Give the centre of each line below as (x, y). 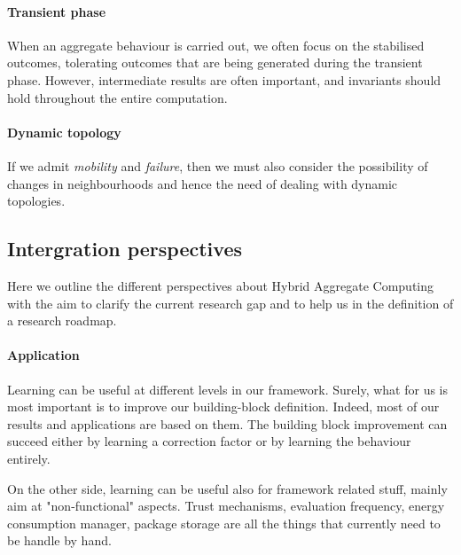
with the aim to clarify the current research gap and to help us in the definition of (230, 303)
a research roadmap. (62, 320)
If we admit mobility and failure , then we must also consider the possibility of (218, 165)
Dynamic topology (64, 132)
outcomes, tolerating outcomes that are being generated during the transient (215, 63)
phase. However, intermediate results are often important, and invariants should (224, 79)
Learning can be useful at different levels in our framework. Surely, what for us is (228, 389)
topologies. (36, 201)
